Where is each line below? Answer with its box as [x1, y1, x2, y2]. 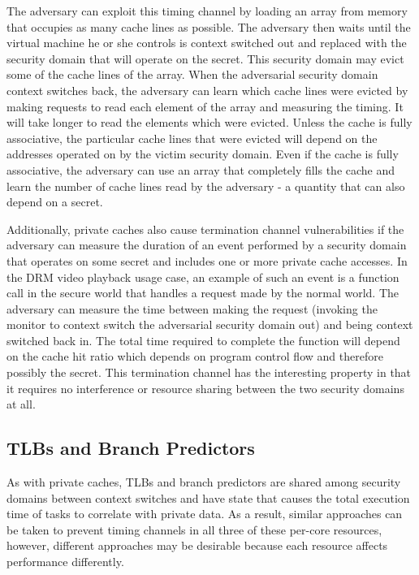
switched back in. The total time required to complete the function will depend [6, 331, 400, 348]
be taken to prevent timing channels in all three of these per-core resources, [6, 521, 382, 538]
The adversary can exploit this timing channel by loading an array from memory [6, 2, 408, 19]
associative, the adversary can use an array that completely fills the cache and [6, 161, 395, 178]
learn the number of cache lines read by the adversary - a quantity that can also [6, 177, 405, 194]
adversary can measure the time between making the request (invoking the [6, 300, 378, 317]
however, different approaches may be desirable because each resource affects [6, 537, 388, 554]
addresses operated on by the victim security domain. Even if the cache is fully [6, 145, 399, 162]
